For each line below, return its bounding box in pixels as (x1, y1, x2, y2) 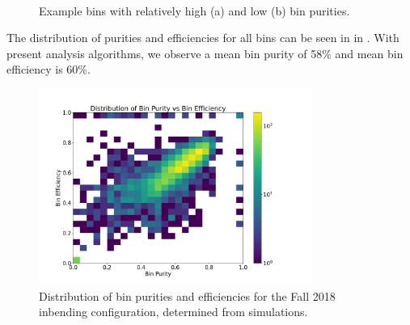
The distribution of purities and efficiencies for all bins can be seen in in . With (6, 29, 399, 46)
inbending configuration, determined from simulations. (39, 303, 308, 320)
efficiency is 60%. (6, 61, 91, 78)
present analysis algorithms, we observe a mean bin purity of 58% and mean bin (6, 44, 404, 61)
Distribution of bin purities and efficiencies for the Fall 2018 (39, 287, 336, 304)
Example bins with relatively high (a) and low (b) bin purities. (39, 2, 350, 19)
